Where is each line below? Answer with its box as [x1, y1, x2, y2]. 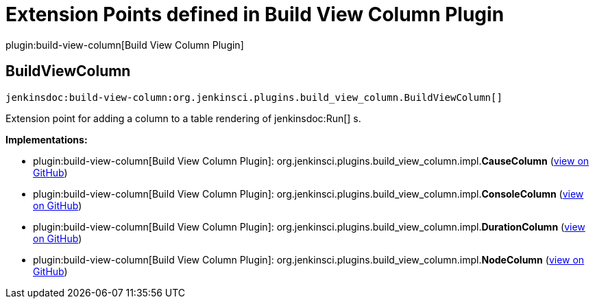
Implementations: [5, 133, 88, 145]
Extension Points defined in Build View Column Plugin [5, 3, 505, 26]
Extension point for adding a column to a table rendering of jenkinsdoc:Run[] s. [5, 112, 361, 124]
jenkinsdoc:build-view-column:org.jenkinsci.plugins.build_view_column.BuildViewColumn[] [5, 91, 502, 103]
